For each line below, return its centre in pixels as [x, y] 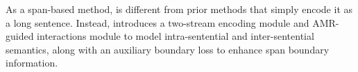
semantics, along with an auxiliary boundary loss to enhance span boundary [168, 49]
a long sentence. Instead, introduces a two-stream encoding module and [157, 22]
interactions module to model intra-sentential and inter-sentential [176, 36]
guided [20, 36]
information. [32, 63]
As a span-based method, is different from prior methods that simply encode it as [179, 9]
